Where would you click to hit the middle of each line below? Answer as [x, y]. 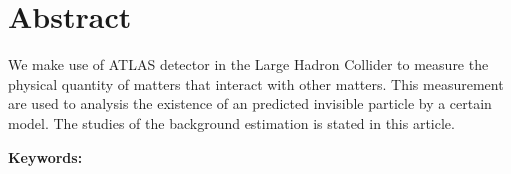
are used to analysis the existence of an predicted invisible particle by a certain [250, 103]
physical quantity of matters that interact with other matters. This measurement [256, 83]
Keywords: [45, 156]
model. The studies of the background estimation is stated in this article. [231, 122]
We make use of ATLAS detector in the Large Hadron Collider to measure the [248, 64]
